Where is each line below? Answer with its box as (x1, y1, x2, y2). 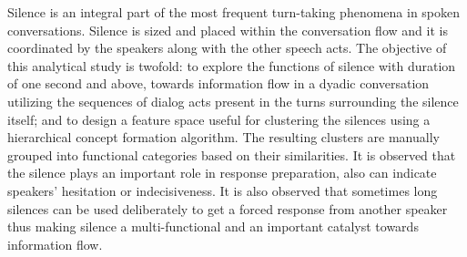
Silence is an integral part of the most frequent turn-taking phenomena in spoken (7, 3, 461, 21)
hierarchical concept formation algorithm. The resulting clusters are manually (7, 128, 440, 147)
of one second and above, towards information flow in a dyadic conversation (7, 74, 430, 93)
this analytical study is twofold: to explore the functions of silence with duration (7, 56, 456, 75)
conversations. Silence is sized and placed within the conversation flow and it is (7, 20, 448, 39)
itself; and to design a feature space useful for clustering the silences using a (7, 109, 431, 128)
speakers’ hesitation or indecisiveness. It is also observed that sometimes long (7, 180, 438, 200)
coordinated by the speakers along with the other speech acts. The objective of (7, 38, 447, 57)
